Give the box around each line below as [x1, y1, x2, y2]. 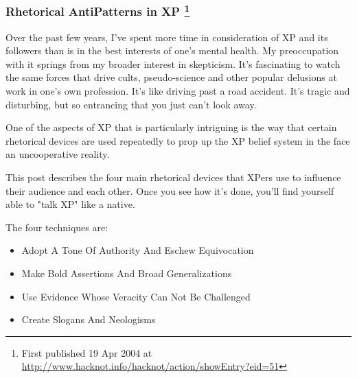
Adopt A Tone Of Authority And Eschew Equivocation [21, 243, 254, 257]
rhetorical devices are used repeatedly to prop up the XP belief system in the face [5, 133, 350, 147]
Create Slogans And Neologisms [21, 312, 156, 327]
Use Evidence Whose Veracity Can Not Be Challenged [21, 289, 251, 303]
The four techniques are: [5, 220, 108, 234]
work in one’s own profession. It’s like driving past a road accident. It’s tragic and [5, 84, 350, 98]
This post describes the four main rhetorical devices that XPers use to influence [5, 170, 341, 185]
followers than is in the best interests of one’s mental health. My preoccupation [5, 43, 339, 58]
